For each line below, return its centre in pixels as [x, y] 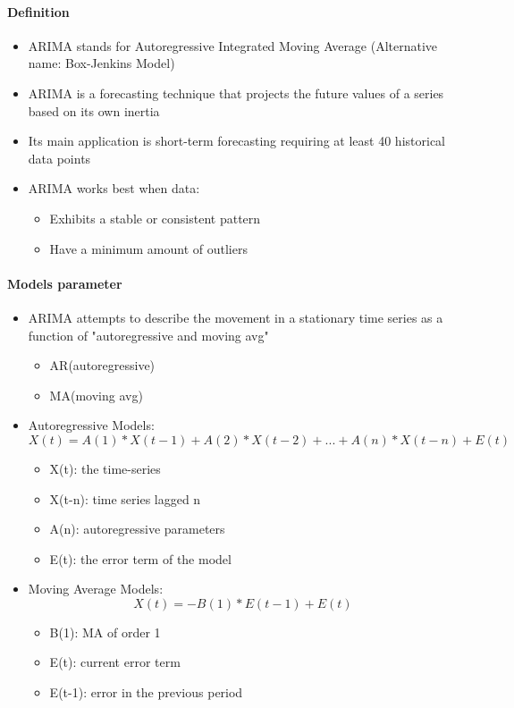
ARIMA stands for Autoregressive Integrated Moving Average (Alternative [233, 45]
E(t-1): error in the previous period [146, 692]
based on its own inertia [94, 110]
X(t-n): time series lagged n [125, 498]
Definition [38, 11]
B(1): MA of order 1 [105, 632]
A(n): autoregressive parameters [137, 529]
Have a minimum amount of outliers [148, 248]
